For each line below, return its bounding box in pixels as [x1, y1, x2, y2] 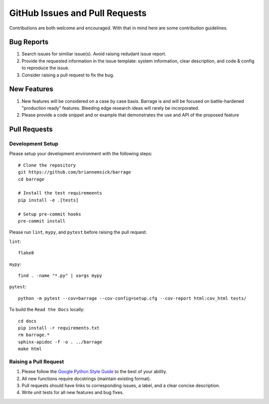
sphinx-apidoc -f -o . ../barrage [18, 339, 102, 345]
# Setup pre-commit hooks [18, 211, 82, 217]
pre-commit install [18, 218, 66, 224]
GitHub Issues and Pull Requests [9, 7, 147, 18]
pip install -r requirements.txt [18, 325, 100, 331]
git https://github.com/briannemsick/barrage [18, 170, 132, 175]
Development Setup [9, 140, 58, 147]
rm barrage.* [18, 332, 50, 338]
